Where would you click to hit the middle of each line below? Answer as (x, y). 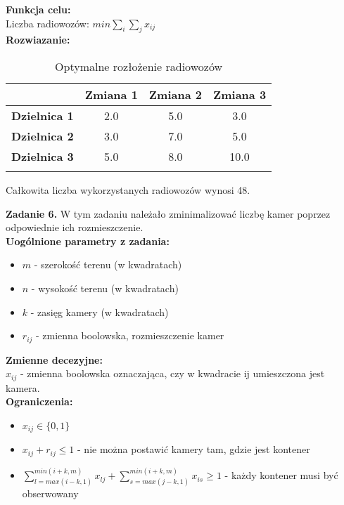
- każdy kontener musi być (281, 475)
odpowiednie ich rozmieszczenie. (75, 227)
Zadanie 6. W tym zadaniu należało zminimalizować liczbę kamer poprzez (168, 213)
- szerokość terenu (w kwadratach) (108, 264)
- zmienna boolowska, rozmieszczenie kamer (130, 335)
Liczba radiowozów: (47, 23)
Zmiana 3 (240, 94)
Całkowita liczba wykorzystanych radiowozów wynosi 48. (128, 189)
